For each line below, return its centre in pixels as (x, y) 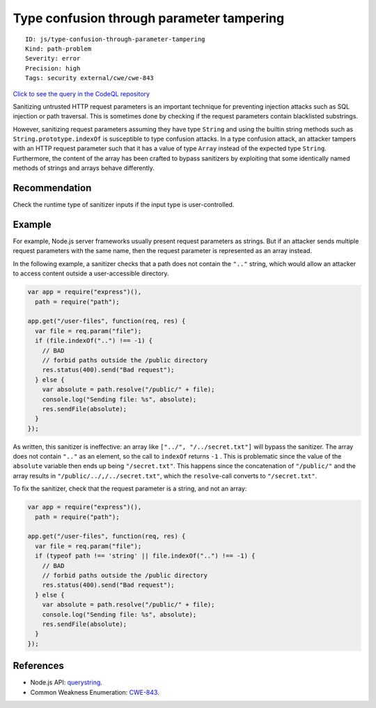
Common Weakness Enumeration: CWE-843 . (95, 692)
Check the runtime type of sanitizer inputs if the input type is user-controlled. (124, 205)
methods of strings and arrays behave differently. (84, 168)
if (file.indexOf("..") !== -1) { (94, 341)
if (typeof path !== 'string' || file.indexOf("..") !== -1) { (145, 556)
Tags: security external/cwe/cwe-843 (90, 78)
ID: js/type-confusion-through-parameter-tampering (115, 39)
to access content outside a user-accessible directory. (91, 274)
